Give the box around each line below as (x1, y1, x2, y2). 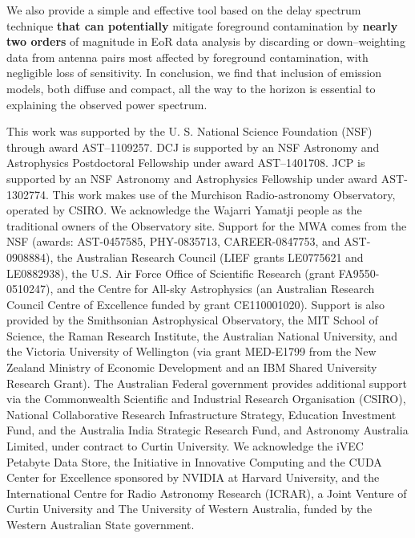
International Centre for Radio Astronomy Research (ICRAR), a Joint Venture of (6, 484, 407, 501)
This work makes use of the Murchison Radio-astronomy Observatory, (52, 185, 396, 202)
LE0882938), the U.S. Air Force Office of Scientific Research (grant (6, 264, 336, 281)
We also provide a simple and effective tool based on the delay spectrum (6, 2, 361, 18)
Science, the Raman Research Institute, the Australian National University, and (6, 327, 398, 344)
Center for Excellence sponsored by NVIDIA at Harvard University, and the (6, 469, 380, 486)
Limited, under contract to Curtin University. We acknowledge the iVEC (6, 438, 364, 454)
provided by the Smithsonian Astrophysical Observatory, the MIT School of (6, 312, 378, 328)
